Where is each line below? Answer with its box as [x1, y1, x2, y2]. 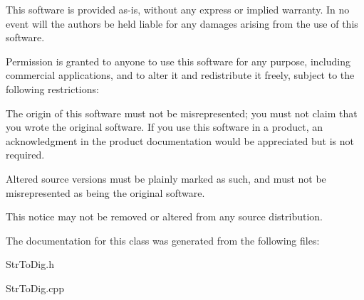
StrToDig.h [6, 257, 54, 272]
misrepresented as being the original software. [6, 185, 205, 200]
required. [6, 147, 45, 162]
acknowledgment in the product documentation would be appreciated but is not [6, 133, 355, 148]
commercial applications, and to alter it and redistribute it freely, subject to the [6, 68, 355, 82]
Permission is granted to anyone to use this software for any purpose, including [6, 53, 350, 68]
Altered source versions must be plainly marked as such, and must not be [6, 171, 326, 186]
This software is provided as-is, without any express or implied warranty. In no [6, 2, 350, 16]
